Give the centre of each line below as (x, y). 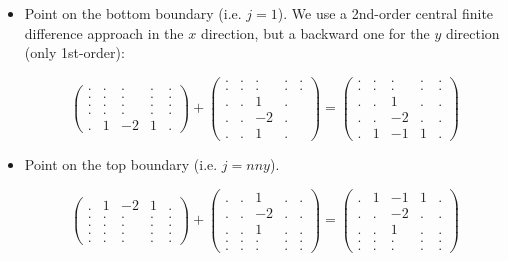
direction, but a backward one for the (315, 32)
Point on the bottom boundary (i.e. (133, 13)
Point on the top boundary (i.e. (121, 164)
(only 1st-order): (74, 52)
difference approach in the (104, 32)
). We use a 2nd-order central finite (385, 13)
